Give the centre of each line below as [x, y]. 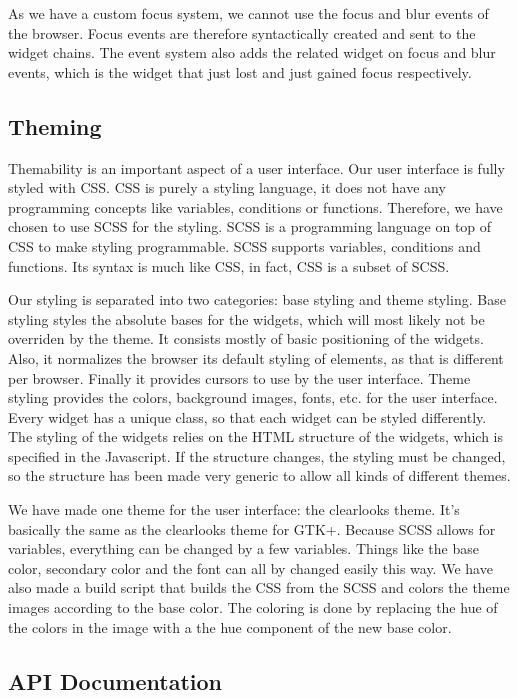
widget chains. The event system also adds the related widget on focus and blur [252, 52]
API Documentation [115, 680]
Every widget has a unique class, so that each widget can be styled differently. [247, 416]
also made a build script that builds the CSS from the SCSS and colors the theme [259, 587]
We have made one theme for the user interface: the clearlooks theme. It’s [234, 509]
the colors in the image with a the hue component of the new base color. [230, 626]
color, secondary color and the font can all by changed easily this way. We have [250, 567]
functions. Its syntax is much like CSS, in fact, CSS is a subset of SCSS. [229, 265]
